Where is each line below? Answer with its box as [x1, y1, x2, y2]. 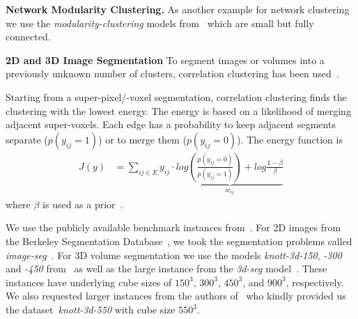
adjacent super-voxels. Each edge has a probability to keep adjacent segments [6, 117, 336, 132]
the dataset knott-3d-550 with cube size [6, 302, 176, 317]
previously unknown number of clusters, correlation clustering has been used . [6, 66, 339, 81]
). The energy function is [237, 132, 343, 146]
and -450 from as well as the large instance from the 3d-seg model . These [6, 261, 327, 276]
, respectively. [286, 274, 344, 289]
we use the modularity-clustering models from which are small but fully [6, 15, 314, 30]
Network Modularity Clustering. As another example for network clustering [6, 2, 350, 16]
